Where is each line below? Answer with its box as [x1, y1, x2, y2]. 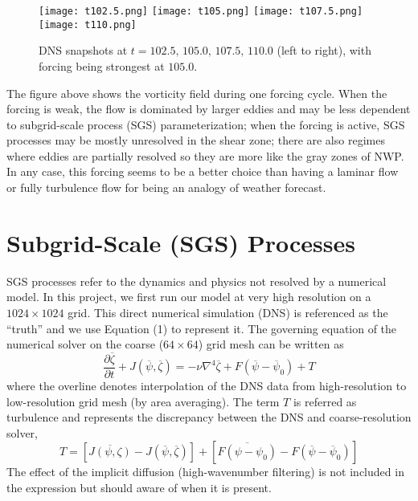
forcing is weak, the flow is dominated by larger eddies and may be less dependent [6, 100, 411, 117]
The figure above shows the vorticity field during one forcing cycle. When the [6, 84, 387, 101]
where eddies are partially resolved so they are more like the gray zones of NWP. [6, 147, 404, 164]
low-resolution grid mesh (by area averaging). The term [6, 393, 280, 409]
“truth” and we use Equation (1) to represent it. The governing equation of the [6, 320, 397, 336]
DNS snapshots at [39, 42, 128, 59]
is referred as [293, 393, 357, 409]
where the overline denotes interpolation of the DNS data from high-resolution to [6, 377, 407, 394]
